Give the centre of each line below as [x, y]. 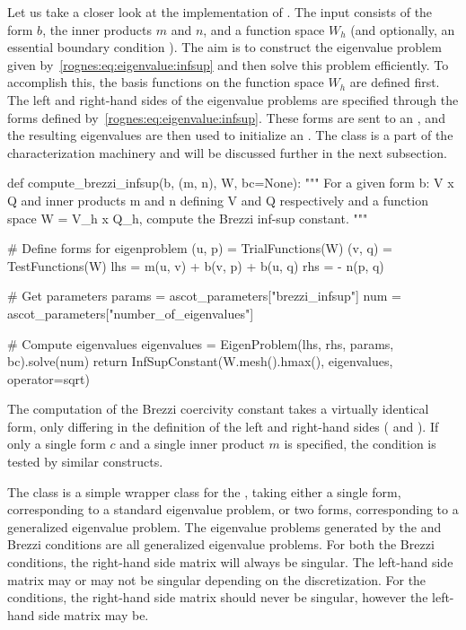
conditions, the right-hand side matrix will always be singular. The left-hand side [230, 562]
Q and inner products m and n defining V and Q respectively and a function [218, 200]
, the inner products [97, 29]
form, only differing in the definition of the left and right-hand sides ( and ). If [223, 426]
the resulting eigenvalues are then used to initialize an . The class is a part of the [230, 135]
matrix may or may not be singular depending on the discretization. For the [217, 579]
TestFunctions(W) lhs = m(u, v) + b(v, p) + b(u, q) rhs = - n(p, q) [196, 265]
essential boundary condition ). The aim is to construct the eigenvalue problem [224, 47]
